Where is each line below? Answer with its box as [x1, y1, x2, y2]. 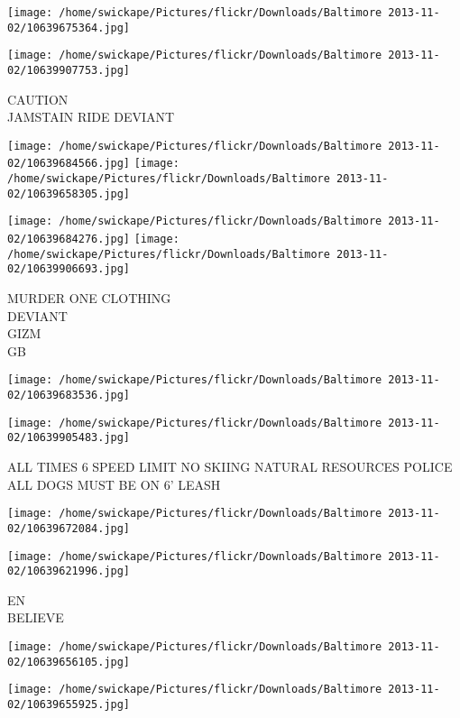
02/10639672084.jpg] [7, 521, 131, 535]
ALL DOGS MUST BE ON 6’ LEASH [7, 474, 221, 493]
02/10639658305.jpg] [7, 187, 131, 200]
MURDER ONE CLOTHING [7, 289, 171, 308]
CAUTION [7, 89, 69, 108]
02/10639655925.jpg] [7, 698, 131, 712]
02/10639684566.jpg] [7, 157, 131, 170]
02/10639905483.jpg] [7, 431, 131, 445]
